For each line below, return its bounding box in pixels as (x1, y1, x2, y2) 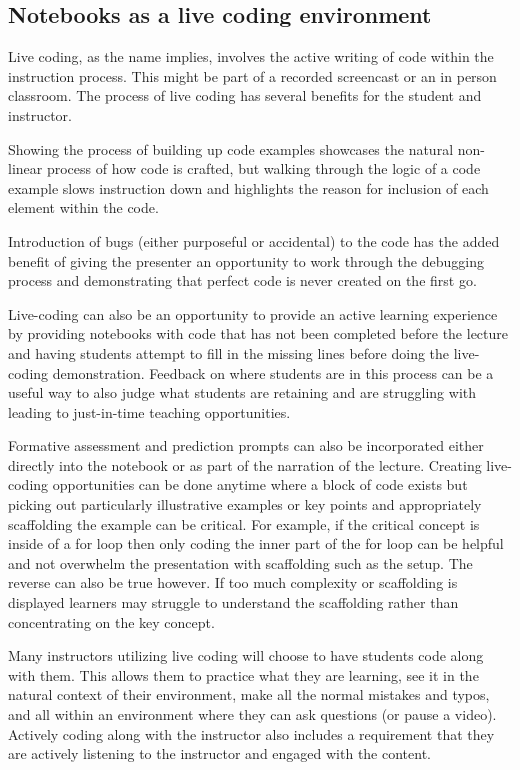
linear (8, 158, 43, 179)
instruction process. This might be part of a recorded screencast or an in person (8, 65, 497, 86)
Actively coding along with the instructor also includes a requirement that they (8, 723, 495, 744)
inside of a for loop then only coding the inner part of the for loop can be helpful (8, 533, 504, 554)
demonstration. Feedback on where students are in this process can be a (52, 362, 494, 383)
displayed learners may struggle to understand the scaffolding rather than (8, 592, 459, 613)
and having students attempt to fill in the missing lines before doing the (8, 342, 450, 363)
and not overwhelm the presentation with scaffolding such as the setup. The (8, 552, 473, 573)
